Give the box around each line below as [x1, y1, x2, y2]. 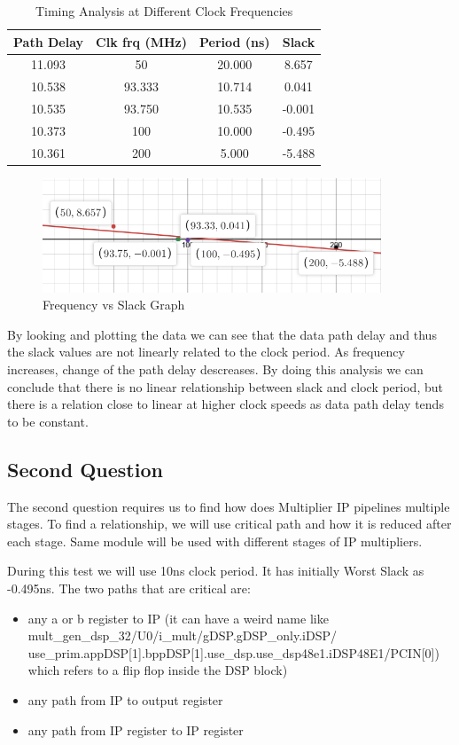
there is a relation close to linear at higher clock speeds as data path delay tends [7, 395, 444, 413]
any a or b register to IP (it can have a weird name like [27, 608, 329, 627]
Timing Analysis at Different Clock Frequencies [35, 2, 293, 20]
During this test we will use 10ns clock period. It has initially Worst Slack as [7, 561, 424, 580]
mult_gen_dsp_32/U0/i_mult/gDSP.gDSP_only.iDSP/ [27, 626, 338, 645]
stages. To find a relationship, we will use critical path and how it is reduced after [7, 514, 452, 533]
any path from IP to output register [27, 690, 223, 709]
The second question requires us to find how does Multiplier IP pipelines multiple [7, 497, 450, 515]
